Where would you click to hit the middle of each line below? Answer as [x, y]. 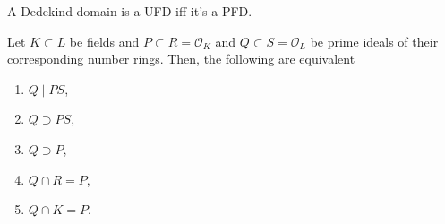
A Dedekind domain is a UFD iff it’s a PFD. [130, 11]
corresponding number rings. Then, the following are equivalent [181, 59]
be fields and [104, 41]
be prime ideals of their [374, 41]
